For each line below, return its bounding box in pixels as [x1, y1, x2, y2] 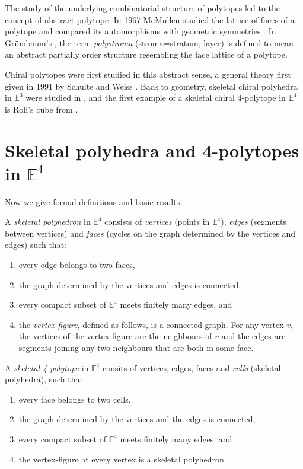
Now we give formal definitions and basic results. [5, 195, 183, 208]
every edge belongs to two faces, [18, 259, 135, 271]
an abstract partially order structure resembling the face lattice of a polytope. [5, 48, 288, 60]
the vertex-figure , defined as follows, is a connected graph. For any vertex [18, 318, 284, 330]
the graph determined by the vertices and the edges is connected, [18, 413, 256, 425]
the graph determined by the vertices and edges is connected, [18, 278, 241, 291]
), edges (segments [221, 215, 286, 228]
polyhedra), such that [5, 373, 83, 385]
